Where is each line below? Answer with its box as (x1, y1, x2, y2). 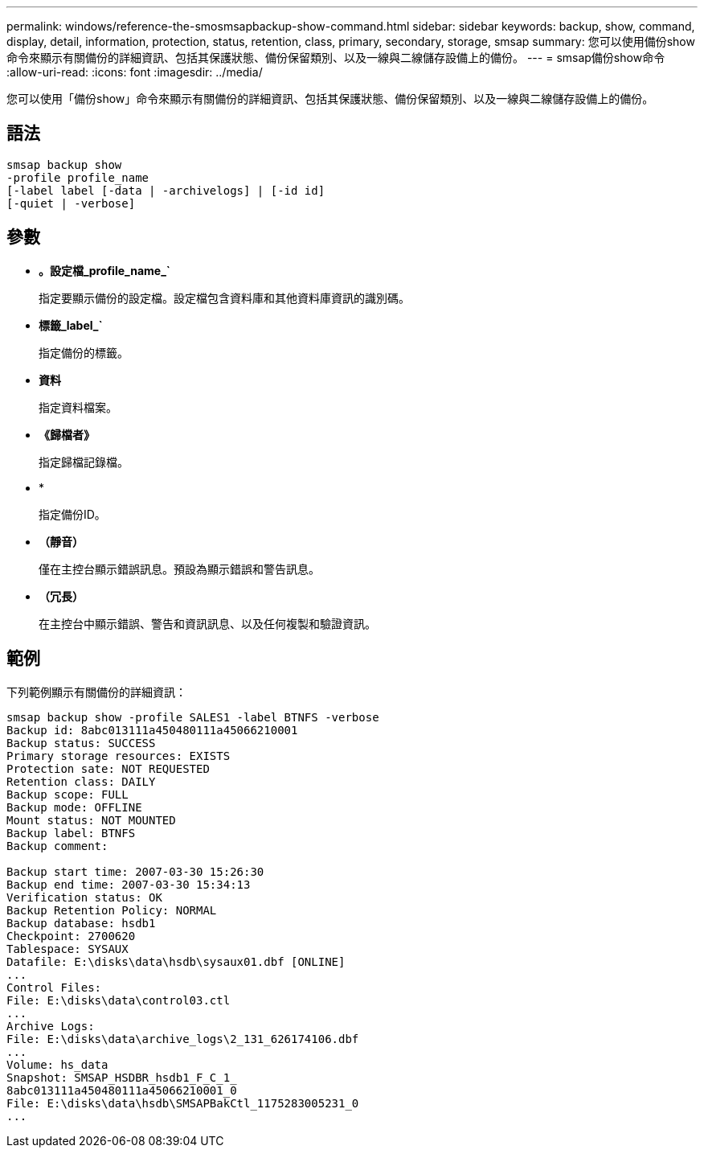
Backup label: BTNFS (6, 826, 136, 840)
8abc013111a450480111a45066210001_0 (6, 1083, 237, 1097)
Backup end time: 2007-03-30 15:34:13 (6, 877, 251, 891)
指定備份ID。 (39, 507, 106, 521)
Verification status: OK (6, 890, 162, 904)
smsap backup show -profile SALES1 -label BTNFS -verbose (6, 710, 379, 724)
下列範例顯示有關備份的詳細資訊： (6, 684, 186, 699)
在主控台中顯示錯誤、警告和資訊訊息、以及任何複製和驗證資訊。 (39, 616, 376, 630)
